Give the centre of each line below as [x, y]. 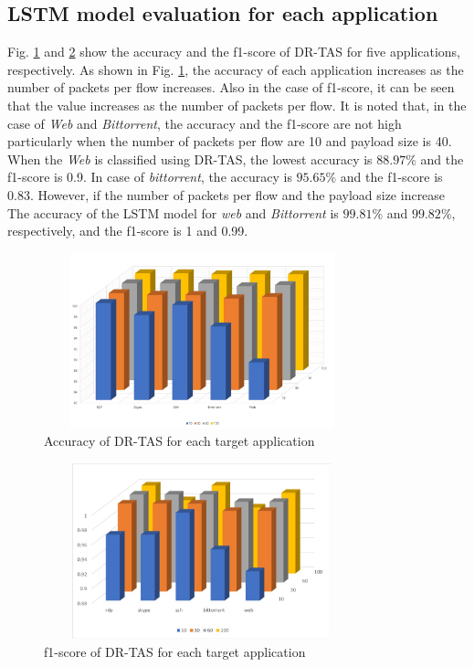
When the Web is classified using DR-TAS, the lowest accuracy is [190, 159]
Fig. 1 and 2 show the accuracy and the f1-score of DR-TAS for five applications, [234, 52]
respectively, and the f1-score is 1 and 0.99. [128, 231]
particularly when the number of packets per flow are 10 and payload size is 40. [230, 141]
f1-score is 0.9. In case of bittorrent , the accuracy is [150, 177]
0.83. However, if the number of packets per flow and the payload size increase [226, 194]
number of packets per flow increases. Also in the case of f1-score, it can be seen [231, 87]
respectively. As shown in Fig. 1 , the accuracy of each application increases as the [236, 69]
